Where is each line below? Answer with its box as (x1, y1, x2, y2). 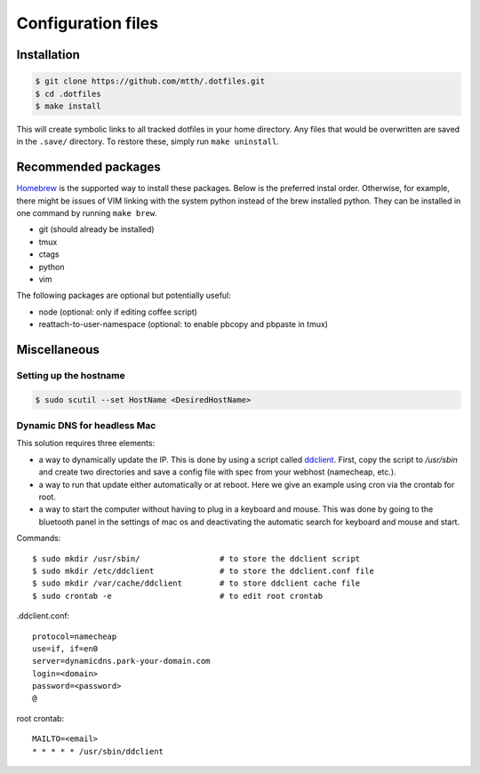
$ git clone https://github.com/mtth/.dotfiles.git (35, 76, 266, 86)
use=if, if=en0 (32, 643, 99, 653)
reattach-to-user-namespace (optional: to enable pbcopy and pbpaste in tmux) (38, 319, 329, 330)
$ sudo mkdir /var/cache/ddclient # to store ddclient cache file (32, 579, 361, 588)
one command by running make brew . (16, 208, 157, 218)
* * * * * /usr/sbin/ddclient (32, 746, 164, 756)
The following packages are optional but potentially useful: (16, 290, 231, 301)
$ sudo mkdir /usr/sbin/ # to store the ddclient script (32, 554, 361, 563)
